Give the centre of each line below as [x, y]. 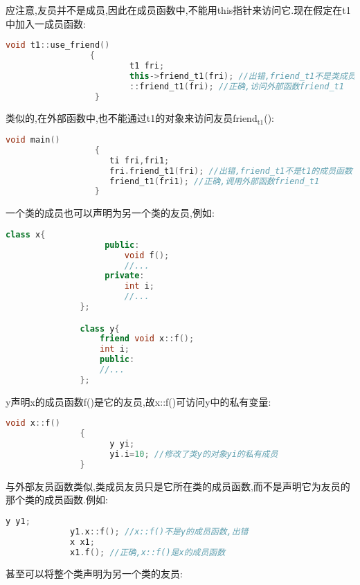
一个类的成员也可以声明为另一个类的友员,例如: [110, 213]
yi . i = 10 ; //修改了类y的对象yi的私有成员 [194, 454]
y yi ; [122, 444]
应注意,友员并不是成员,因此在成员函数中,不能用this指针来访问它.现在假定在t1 [178, 10]
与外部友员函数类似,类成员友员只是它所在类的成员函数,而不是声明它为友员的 [178, 486]
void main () [33, 140]
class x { [26, 234]
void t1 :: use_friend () [58, 45]
